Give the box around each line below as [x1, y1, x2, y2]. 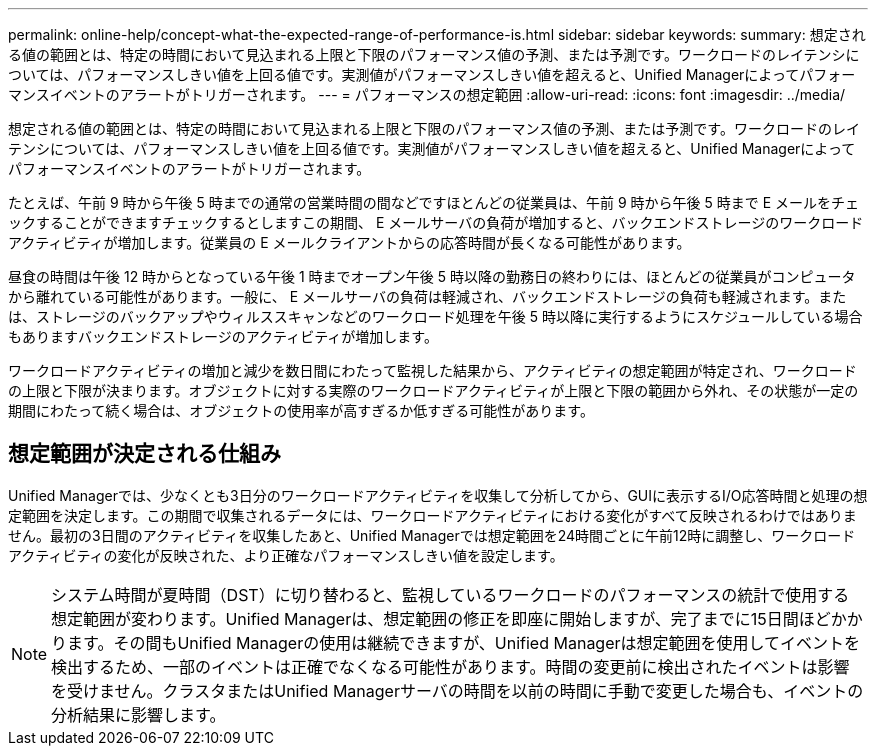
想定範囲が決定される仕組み [8, 441, 281, 467]
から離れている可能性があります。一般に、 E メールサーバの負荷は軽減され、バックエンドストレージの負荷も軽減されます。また [8, 288, 847, 305]
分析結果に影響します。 [51, 704, 226, 725]
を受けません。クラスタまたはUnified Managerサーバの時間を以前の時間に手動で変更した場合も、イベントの [51, 680, 864, 701]
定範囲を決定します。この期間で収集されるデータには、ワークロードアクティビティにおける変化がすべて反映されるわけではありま [8, 506, 857, 524]
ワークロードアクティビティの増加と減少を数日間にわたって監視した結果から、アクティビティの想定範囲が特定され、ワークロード [8, 362, 857, 379]
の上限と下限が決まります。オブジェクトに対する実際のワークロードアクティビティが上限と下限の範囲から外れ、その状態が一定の [8, 382, 859, 399]
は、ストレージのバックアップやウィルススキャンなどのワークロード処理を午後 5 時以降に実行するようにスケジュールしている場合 [8, 308, 863, 325]
